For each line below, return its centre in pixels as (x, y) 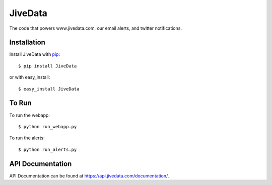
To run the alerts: (27, 138)
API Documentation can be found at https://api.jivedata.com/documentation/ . (89, 175)
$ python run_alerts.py (48, 149)
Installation (27, 42)
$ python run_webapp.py (48, 126)
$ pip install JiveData (48, 66)
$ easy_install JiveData (49, 89)
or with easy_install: (30, 77)
